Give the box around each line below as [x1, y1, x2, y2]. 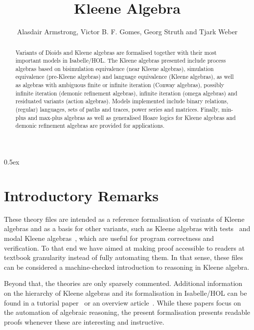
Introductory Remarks [4, 185, 159, 205]
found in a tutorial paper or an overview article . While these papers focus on [4, 297, 241, 307]
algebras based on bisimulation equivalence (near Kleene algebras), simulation [15, 64, 214, 72]
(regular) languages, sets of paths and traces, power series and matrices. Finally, [15, 105, 220, 114]
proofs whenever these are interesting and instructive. [4, 316, 164, 327]
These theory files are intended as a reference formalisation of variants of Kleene [4, 213, 245, 224]
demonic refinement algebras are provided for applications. [15, 121, 164, 130]
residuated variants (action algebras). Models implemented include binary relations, [15, 97, 229, 105]
